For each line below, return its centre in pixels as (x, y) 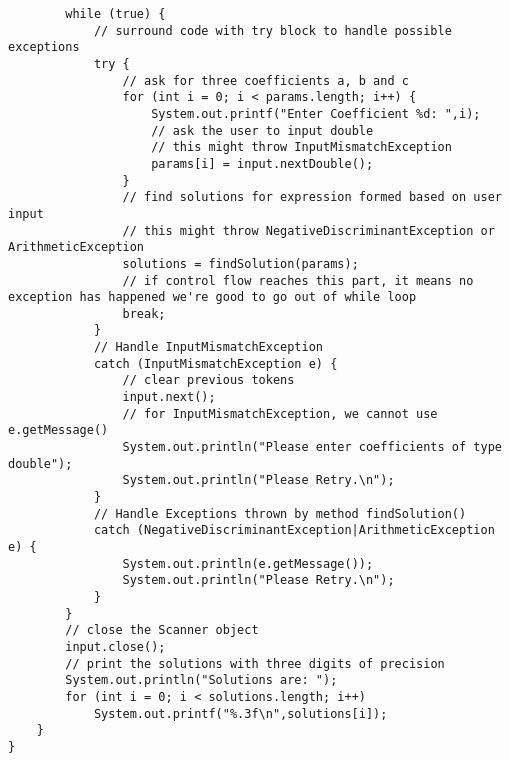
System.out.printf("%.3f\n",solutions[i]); (240, 713)
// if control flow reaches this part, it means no (298, 280)
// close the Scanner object (162, 630)
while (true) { (115, 14)
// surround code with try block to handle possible (272, 30)
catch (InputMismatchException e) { (215, 363)
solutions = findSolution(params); (240, 263)
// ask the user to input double (262, 130)
